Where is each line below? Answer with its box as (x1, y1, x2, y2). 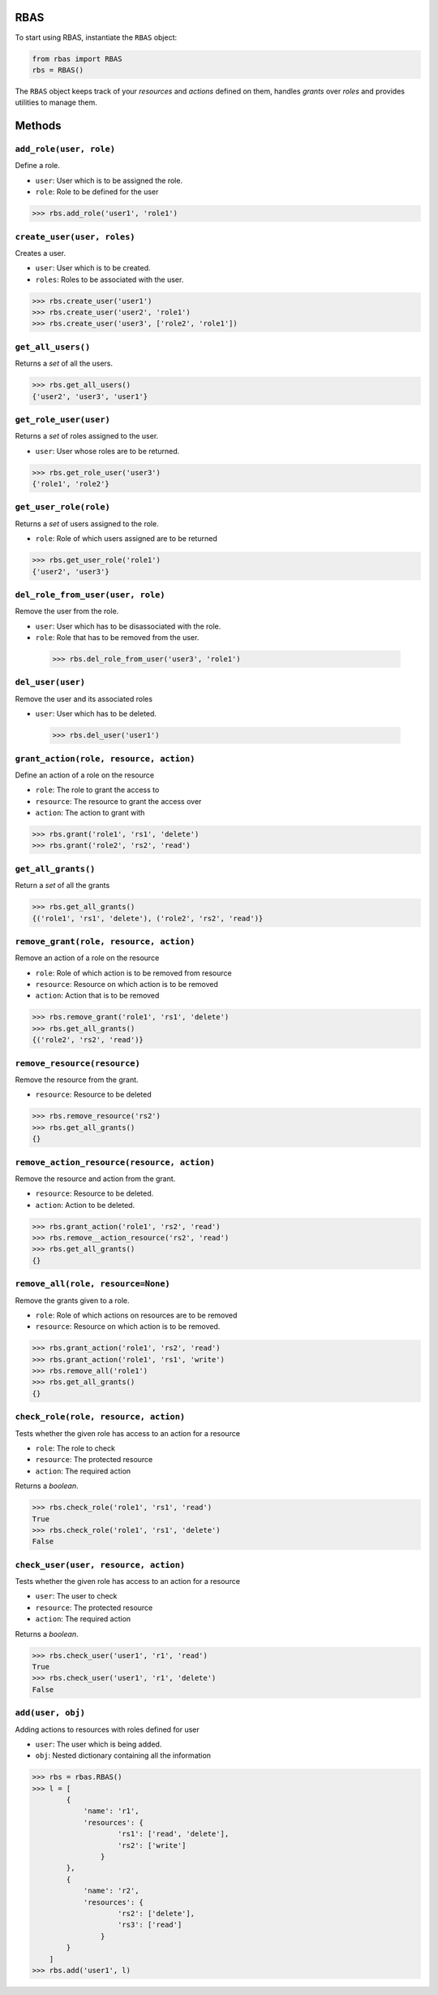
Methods (15, 119, 62, 133)
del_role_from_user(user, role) (15, 589, 165, 600)
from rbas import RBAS (32, 54, 122, 63)
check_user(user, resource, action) (15, 1560, 186, 1570)
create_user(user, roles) (15, 232, 135, 242)
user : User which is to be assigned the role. (35, 175, 182, 185)
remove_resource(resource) (15, 1058, 141, 1068)
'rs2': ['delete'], (118, 1909, 195, 1918)
